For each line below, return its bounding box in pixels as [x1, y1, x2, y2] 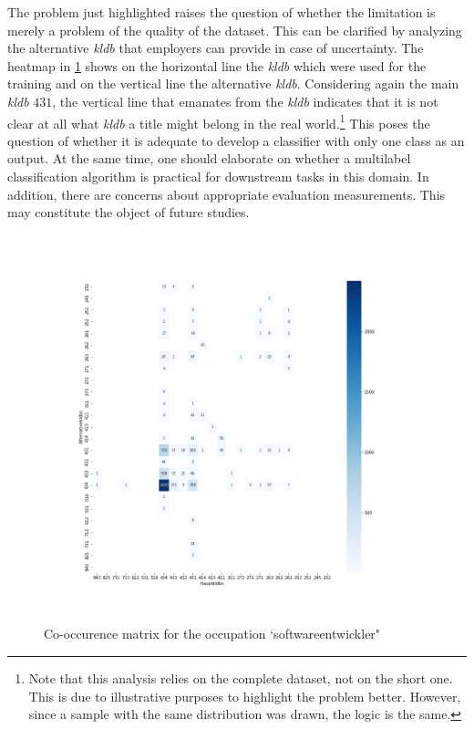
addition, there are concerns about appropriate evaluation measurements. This [7, 184, 446, 203]
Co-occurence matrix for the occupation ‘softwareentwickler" [44, 624, 381, 643]
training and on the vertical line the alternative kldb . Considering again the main [7, 74, 459, 93]
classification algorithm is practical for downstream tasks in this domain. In [7, 167, 429, 185]
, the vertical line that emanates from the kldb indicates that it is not [52, 91, 438, 110]
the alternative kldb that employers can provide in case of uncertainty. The [7, 38, 424, 57]
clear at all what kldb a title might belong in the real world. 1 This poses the [7, 110, 430, 132]
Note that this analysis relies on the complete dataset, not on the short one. [28, 668, 453, 687]
